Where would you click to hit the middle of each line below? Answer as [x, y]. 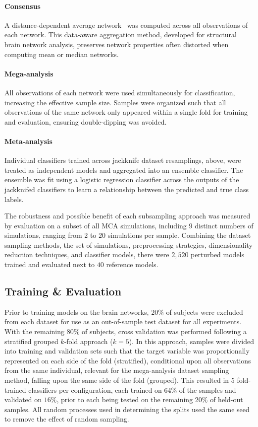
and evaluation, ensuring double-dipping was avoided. [86, 121]
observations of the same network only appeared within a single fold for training [126, 112]
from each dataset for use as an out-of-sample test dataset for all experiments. [123, 321]
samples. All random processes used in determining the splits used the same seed [127, 409]
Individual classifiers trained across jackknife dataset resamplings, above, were [123, 160]
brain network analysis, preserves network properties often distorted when [117, 44]
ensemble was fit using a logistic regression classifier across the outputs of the [122, 179]
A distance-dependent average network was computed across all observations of [126, 25]
